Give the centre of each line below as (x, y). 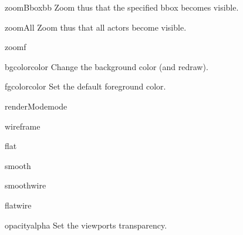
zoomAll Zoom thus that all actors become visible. (96, 27)
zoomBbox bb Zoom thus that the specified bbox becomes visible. (122, 7)
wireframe (23, 126)
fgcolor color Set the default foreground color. (85, 86)
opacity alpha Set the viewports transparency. (86, 225)
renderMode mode (36, 106)
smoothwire (26, 185)
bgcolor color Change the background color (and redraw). (107, 66)
